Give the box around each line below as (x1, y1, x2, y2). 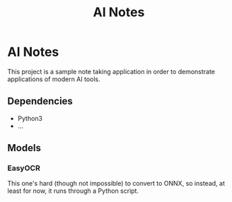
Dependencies (7, 95, 73, 107)
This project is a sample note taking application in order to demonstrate (7, 67, 216, 76)
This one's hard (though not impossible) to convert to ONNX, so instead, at (7, 179, 225, 188)
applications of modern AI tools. (7, 75, 100, 83)
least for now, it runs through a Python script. (7, 186, 139, 195)
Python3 (17, 114, 42, 122)
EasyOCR (7, 163, 40, 173)
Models (7, 142, 41, 154)
